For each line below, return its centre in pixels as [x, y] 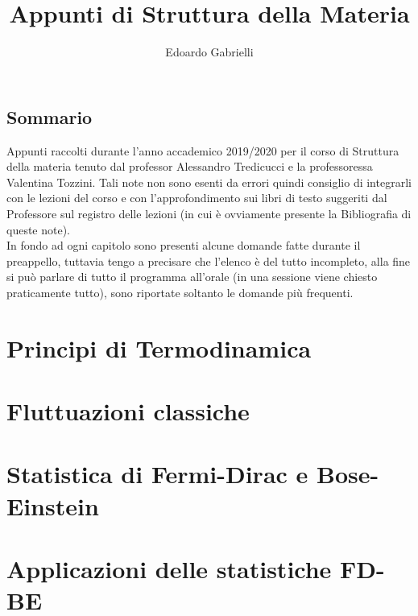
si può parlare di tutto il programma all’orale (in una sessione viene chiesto [192, 277]
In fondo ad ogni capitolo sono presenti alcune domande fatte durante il [184, 245]
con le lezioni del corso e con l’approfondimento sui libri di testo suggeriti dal [197, 198]
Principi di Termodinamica [159, 347]
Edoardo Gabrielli [209, 52]
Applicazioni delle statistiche [169, 568]
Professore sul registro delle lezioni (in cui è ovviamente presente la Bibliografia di [209, 213]
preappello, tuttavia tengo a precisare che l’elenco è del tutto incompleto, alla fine [209, 260]
